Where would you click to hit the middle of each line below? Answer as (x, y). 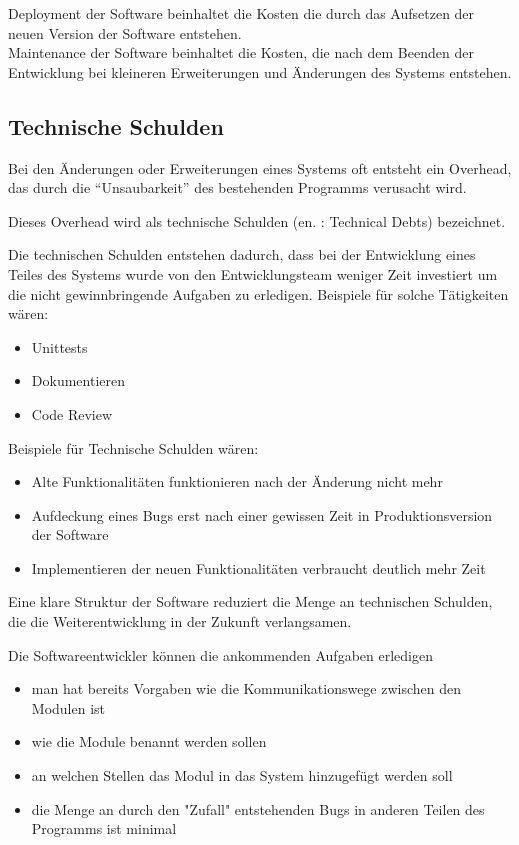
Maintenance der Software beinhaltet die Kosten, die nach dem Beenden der (241, 52)
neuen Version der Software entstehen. (125, 32)
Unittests (59, 346)
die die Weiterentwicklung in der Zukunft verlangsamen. (180, 621)
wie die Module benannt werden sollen (149, 741)
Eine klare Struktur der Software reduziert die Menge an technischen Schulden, (250, 601)
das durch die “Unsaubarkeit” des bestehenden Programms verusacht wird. (237, 187)
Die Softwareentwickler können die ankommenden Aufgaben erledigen (220, 654)
